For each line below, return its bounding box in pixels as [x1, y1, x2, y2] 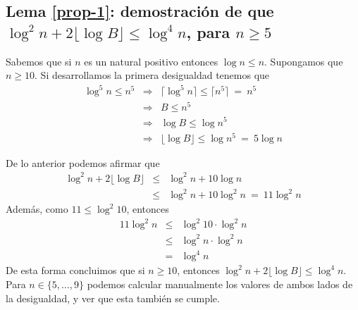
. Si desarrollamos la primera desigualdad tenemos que [35, 68, 270, 82]
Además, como [6, 201, 68, 216]
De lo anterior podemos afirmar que [6, 155, 160, 170]
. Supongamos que [264, 54, 343, 68]
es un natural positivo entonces [84, 54, 218, 68]
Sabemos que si [6, 54, 72, 68]
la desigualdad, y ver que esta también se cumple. [6, 290, 220, 305]
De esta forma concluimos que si [6, 263, 145, 278]
